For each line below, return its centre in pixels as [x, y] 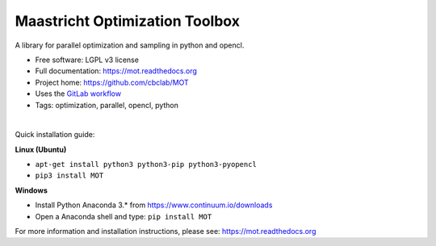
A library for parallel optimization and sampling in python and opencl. [130, 45]
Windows [31, 190]
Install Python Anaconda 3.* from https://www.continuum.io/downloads [154, 205]
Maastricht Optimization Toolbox [127, 21]
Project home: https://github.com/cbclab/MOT [112, 82]
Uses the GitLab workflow [78, 94]
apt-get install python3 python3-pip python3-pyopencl [146, 165]
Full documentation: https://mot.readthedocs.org [116, 71]
